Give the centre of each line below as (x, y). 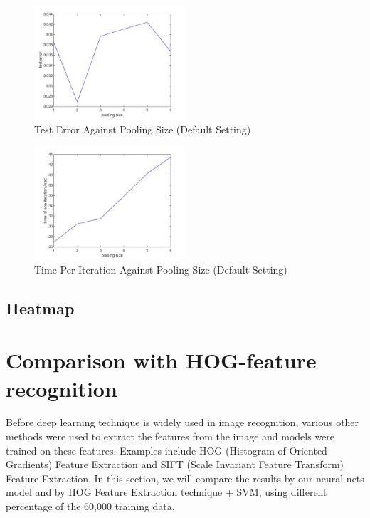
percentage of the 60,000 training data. (90, 506)
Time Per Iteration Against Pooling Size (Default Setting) (161, 269)
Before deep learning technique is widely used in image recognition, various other (183, 422)
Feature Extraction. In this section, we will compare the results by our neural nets (185, 478)
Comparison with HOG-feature (161, 360)
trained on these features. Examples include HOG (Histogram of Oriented (166, 450)
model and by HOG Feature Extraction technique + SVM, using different (166, 492)
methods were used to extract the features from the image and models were (170, 436)
